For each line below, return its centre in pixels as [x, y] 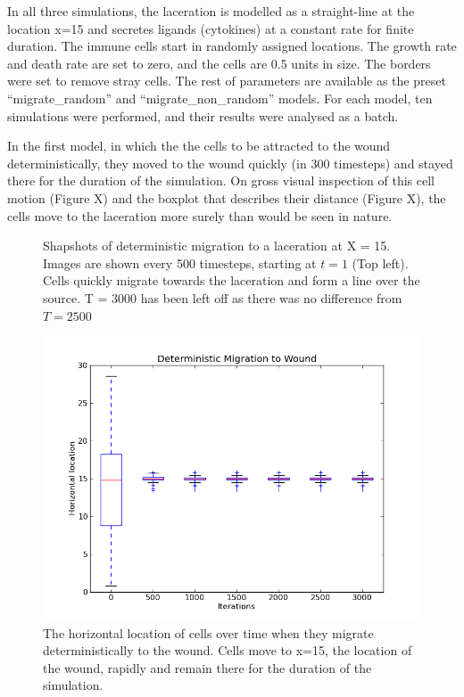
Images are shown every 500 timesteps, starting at [180, 262]
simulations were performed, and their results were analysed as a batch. [203, 115]
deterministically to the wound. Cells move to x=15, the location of [228, 650]
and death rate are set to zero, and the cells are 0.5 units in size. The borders [219, 63]
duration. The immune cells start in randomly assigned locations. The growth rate [232, 46]
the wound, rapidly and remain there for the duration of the [207, 667]
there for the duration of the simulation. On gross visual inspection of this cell [221, 180]
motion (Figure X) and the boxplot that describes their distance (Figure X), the [227, 197]
